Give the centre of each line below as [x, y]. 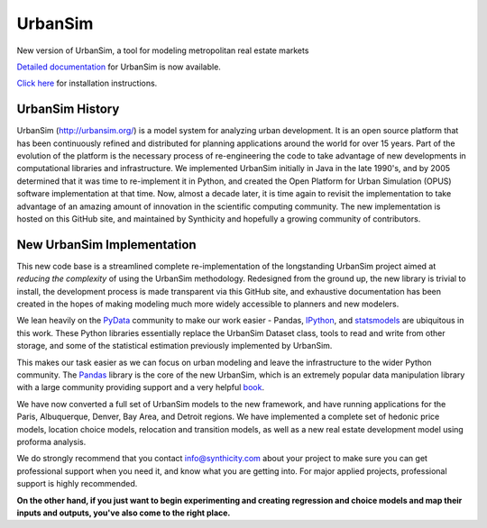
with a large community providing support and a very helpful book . [141, 387]
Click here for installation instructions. [87, 83]
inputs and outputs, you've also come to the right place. [124, 513]
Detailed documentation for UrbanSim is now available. [119, 67]
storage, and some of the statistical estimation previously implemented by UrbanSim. [175, 346]
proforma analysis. [51, 442]
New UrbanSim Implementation [107, 245]
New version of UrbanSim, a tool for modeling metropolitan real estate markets [163, 50]
